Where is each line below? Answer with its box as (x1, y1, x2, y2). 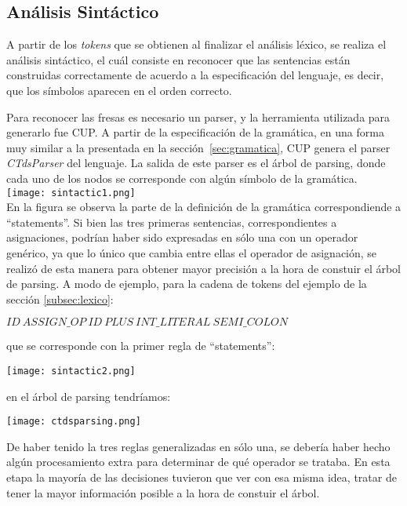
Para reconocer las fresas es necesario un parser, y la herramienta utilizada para (6, 108, 391, 125)
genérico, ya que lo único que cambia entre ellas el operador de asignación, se (6, 244, 377, 260)
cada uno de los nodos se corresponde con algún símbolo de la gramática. (6, 169, 358, 186)
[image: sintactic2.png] (6, 365, 136, 377)
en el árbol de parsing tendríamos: (6, 388, 171, 404)
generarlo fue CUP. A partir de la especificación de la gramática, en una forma (6, 124, 384, 140)
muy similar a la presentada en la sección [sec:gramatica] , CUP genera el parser (6, 139, 391, 155)
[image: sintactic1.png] (6, 187, 136, 198)
